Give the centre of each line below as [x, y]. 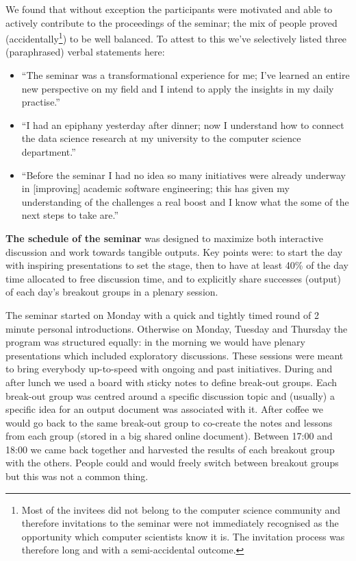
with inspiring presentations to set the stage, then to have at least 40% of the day [177, 265]
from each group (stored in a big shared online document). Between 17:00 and [169, 436]
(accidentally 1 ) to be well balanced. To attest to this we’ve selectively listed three [176, 37]
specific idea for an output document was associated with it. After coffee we [164, 409]
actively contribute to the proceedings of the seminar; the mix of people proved [171, 22]
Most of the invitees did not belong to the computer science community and [181, 509]
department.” [49, 152]
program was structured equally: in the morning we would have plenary [155, 342]
